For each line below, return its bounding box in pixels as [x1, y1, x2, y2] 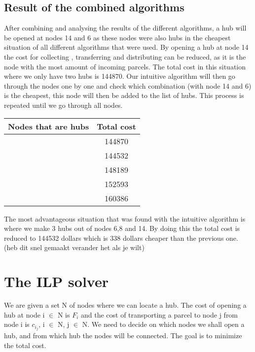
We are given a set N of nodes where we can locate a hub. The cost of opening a [4, 300, 247, 310]
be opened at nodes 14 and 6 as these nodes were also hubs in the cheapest [4, 32, 231, 42]
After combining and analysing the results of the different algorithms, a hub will [4, 23, 247, 33]
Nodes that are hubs [8, 120, 89, 132]
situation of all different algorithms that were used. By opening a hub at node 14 [4, 42, 249, 52]
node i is [4, 319, 30, 329]
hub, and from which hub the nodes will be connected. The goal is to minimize [4, 330, 242, 341]
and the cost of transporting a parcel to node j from [80, 309, 238, 320]
